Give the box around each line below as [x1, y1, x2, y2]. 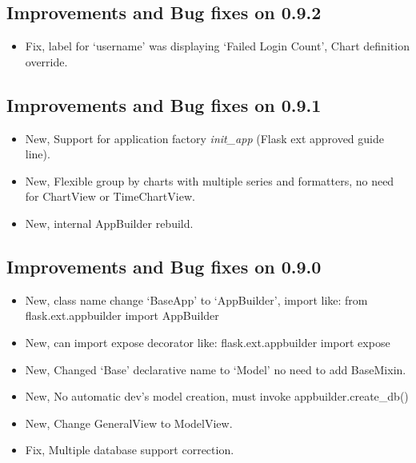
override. [25, 53, 68, 70]
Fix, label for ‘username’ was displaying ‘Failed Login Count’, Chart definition [25, 38, 410, 54]
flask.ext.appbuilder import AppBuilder [25, 307, 219, 324]
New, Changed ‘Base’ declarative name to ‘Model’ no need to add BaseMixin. [25, 361, 406, 377]
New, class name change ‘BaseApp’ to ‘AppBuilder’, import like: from [25, 291, 368, 308]
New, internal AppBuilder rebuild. [25, 214, 194, 231]
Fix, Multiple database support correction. [25, 441, 234, 458]
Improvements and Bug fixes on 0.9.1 [6, 92, 322, 117]
